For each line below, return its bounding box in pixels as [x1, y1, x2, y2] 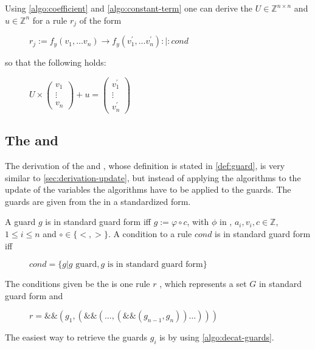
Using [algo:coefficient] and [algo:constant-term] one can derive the [5, 2, 253, 14]
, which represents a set [159, 277, 247, 290]
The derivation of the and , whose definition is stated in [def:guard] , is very [5, 159, 285, 172]
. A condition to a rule [108, 227, 192, 240]
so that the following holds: [5, 56, 106, 69]
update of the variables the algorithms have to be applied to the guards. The [5, 183, 291, 196]
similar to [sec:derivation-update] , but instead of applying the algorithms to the [5, 171, 301, 184]
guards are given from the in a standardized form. [5, 195, 191, 207]
